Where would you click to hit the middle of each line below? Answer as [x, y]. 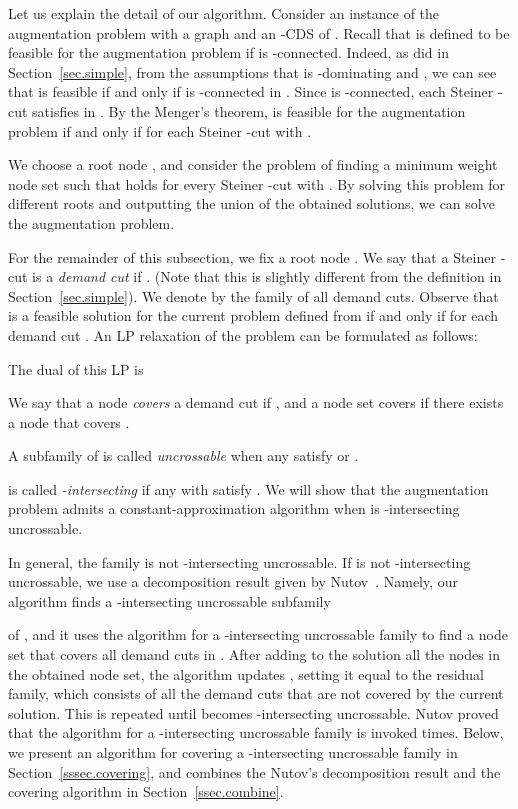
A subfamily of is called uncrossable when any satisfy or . [183, 455]
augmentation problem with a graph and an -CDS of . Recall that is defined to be [259, 32]
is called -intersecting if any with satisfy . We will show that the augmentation [248, 488]
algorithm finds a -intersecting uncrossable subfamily [169, 600]
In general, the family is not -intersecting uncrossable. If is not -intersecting [239, 561]
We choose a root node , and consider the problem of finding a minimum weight [253, 164]
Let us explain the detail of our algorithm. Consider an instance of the [224, 13]
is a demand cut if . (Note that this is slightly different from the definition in [267, 276]
